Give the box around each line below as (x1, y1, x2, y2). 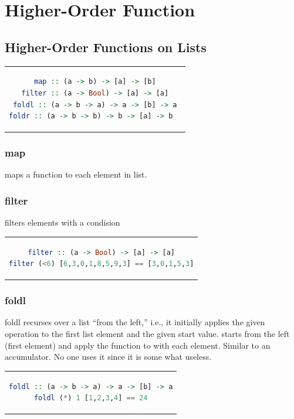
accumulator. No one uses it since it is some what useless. (5, 350, 212, 363)
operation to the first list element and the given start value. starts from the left (5, 328, 290, 340)
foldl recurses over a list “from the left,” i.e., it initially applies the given (5, 316, 265, 328)
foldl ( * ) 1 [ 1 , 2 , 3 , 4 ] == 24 (33, 394, 148, 403)
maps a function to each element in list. (5, 168, 147, 180)
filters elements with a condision (5, 216, 120, 229)
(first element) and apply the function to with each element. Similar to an (5, 339, 271, 351)
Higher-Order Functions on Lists (5, 38, 207, 56)
